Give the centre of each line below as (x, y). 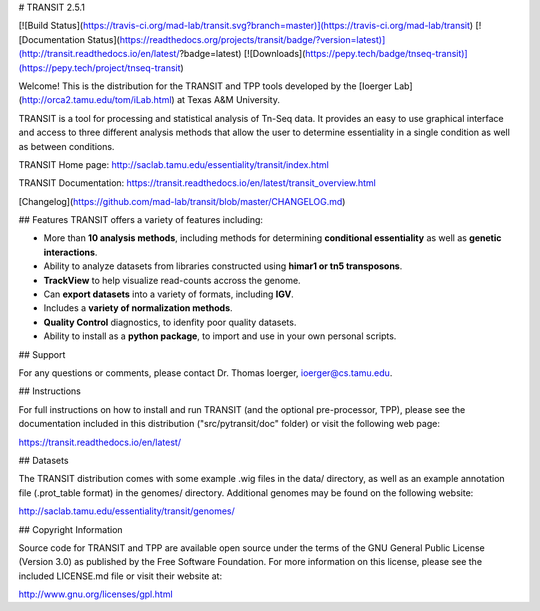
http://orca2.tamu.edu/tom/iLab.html (96, 100)
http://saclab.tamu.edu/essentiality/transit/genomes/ (126, 511)
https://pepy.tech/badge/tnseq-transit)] (387, 54)
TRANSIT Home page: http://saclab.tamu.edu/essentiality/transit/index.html (173, 164)
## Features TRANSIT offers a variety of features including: (141, 220)
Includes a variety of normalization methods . (138, 308)
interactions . (70, 252)
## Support (42, 354)
